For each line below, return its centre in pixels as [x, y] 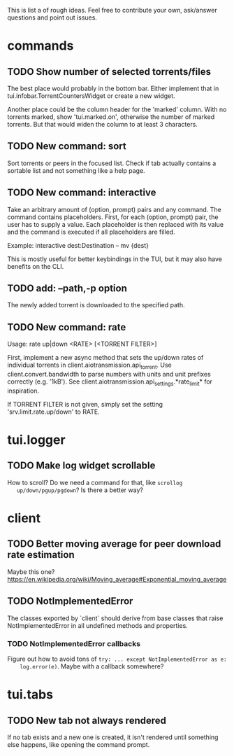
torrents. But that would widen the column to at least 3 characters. [102, 124]
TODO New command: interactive [82, 193]
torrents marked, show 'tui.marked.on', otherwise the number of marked [111, 117]
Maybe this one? [31, 572]
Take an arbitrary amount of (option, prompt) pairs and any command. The [114, 209]
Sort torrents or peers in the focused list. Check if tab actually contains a [112, 163]
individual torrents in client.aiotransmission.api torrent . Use [90, 366]
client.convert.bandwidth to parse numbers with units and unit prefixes [109, 374]
